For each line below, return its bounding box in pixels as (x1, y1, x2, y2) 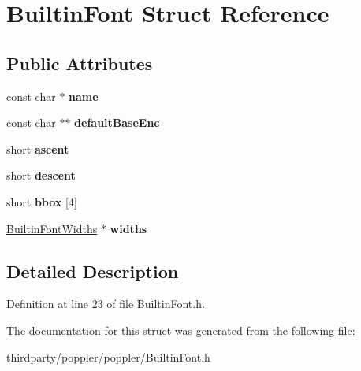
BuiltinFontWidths (6, 220, 98, 236)
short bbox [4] (6, 193, 77, 210)
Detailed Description (6, 258, 179, 283)
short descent (6, 167, 76, 184)
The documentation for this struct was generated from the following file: (6, 321, 355, 338)
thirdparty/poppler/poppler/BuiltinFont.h (6, 348, 210, 365)
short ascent (6, 140, 69, 157)
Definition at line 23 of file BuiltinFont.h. (6, 295, 205, 312)
